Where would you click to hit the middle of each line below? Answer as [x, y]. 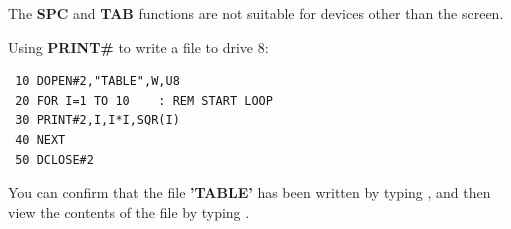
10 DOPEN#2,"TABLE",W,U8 [97, 81]
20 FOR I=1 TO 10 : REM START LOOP [144, 100]
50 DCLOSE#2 [54, 159]
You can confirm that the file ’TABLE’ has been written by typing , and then [249, 192]
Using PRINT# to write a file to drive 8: [138, 46]
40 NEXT [40, 139]
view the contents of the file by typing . [129, 211]
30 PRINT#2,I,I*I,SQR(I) [97, 120]
